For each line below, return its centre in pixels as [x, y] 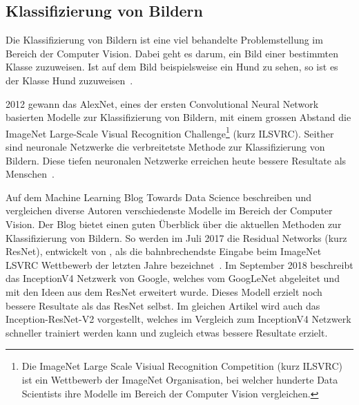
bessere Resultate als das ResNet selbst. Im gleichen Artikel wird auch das [163, 305]
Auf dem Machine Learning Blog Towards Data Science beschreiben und [159, 197]
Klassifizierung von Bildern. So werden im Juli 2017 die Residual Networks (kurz [176, 237]
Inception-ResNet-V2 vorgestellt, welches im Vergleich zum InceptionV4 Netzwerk [178, 319]
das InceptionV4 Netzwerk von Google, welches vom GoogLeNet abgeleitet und [173, 278]
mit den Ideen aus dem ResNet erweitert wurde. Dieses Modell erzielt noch [164, 291]
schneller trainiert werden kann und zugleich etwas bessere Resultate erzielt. [167, 332]
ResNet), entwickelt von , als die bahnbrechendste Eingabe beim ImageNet [164, 251]
